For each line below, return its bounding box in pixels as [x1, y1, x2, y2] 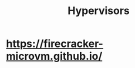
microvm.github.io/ [6, 50, 103, 63]
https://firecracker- [6, 37, 104, 50]
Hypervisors [67, 4, 130, 18]
